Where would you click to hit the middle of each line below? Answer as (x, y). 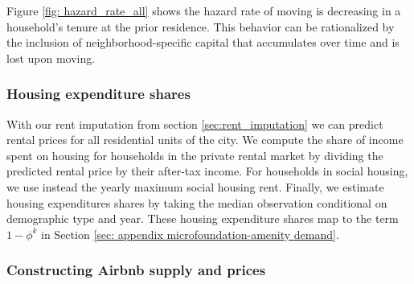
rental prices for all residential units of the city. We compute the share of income (205, 140)
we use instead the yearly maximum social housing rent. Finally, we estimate (195, 186)
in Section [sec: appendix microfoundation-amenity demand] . (190, 234)
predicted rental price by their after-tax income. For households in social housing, (207, 171)
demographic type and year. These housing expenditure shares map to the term (203, 218)
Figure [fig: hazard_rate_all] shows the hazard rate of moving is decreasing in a (204, 10)
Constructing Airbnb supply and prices (136, 270)
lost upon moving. (51, 58)
